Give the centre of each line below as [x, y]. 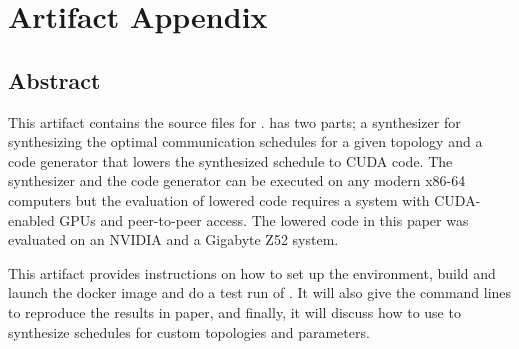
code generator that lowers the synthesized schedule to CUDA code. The [230, 160]
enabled [31, 219]
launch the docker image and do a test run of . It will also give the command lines [260, 292]
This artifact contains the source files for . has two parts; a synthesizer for [234, 121]
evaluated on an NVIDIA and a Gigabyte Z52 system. [173, 239]
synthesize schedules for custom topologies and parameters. [189, 331]
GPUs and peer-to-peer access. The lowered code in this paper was [264, 219]
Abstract [54, 79]
